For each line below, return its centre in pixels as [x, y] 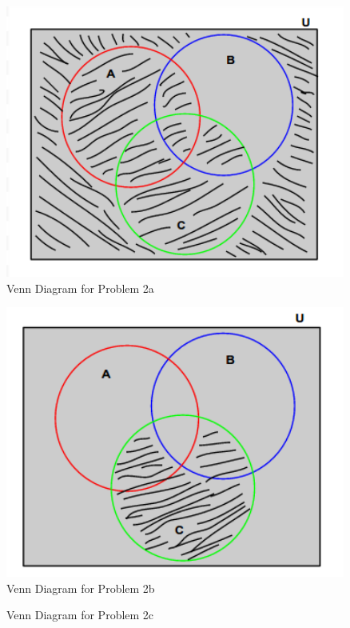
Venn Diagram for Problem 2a [80, 288]
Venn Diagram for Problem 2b [81, 588]
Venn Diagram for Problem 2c [80, 615]
